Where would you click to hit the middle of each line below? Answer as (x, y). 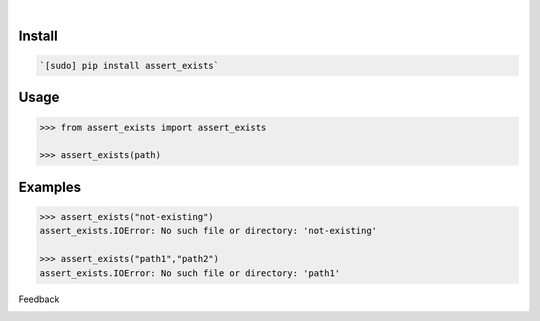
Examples (50, 186)
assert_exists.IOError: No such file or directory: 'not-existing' (208, 231)
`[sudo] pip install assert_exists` (129, 65)
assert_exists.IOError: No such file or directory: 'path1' (190, 273)
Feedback (39, 299)
